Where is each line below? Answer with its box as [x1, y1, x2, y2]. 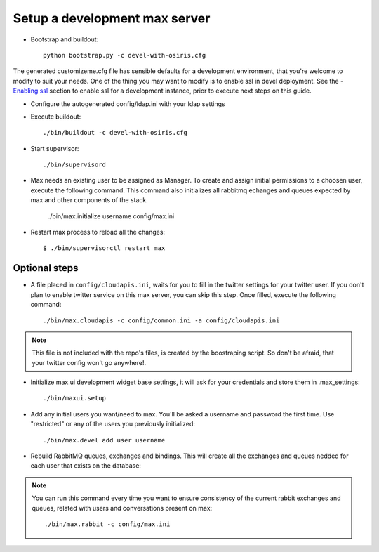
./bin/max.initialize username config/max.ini [48, 211, 175, 221]
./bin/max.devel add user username [43, 436, 166, 444]
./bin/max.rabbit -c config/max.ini [44, 520, 171, 528]
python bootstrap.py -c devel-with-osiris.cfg [43, 51, 206, 59]
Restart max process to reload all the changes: [30, 228, 165, 237]
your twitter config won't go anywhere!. [32, 358, 147, 367]
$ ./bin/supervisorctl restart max [43, 244, 166, 252]
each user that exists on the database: [30, 461, 142, 470]
